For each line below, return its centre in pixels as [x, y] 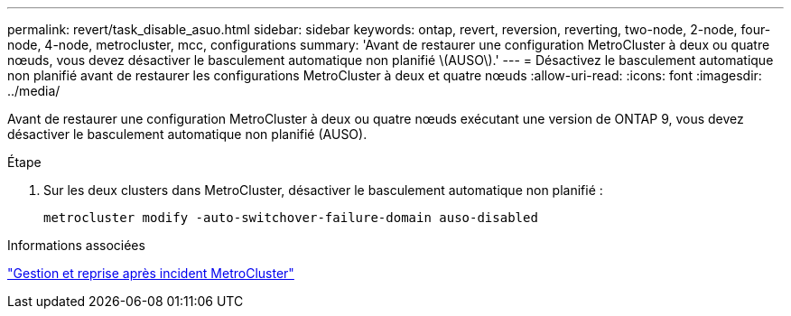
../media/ [34, 91]
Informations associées [76, 245]
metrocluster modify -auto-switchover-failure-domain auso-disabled [291, 218]
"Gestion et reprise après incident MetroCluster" [151, 273]
